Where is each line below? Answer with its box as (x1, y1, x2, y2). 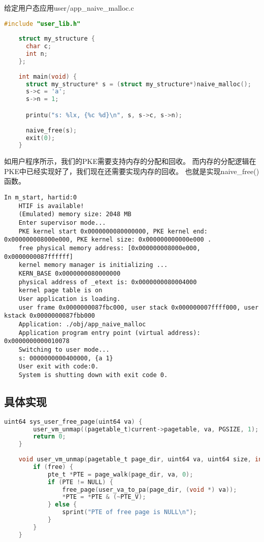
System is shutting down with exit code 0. (18, 371, 168, 379)
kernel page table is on (18, 287, 103, 294)
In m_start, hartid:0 (4, 194, 77, 201)
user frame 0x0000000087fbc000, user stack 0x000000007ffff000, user (18, 303, 259, 311)
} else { (47, 501, 77, 509)
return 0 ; (33, 433, 66, 441)
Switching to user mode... (18, 346, 110, 353)
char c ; (25, 43, 52, 50)
